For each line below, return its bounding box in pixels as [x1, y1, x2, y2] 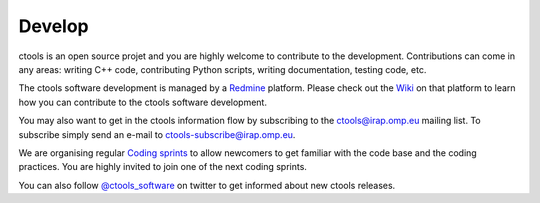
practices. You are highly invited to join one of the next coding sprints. [18, 161, 307, 173]
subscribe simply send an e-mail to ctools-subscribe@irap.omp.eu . [18, 128, 296, 140]
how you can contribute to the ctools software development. [18, 96, 267, 108]
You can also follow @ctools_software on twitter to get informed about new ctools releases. [18, 179, 396, 191]
